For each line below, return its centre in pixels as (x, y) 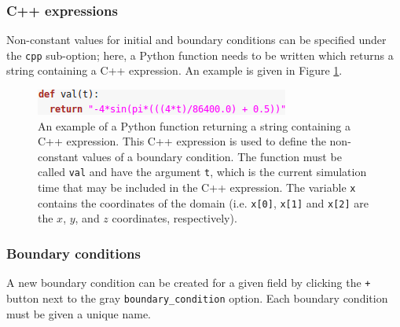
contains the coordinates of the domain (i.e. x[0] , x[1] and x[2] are (204, 202)
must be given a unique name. (79, 313)
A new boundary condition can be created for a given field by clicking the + (189, 283)
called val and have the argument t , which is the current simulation (202, 172)
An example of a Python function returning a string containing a (194, 125)
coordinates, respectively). (174, 218)
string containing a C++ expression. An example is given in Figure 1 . (174, 70)
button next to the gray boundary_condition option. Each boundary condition (197, 298)
